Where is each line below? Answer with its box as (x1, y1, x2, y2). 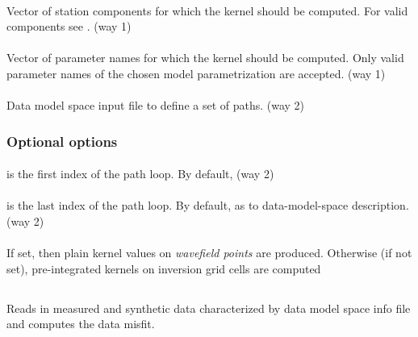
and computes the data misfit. (6, 315, 155, 332)
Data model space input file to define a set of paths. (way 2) (6, 97, 305, 114)
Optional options (6, 131, 118, 151)
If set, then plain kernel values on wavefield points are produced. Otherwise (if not (6, 244, 412, 261)
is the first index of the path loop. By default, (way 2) (6, 165, 274, 182)
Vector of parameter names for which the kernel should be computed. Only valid (6, 49, 404, 66)
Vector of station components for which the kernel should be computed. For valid (6, 2, 408, 19)
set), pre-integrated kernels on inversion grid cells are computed (6, 260, 321, 277)
